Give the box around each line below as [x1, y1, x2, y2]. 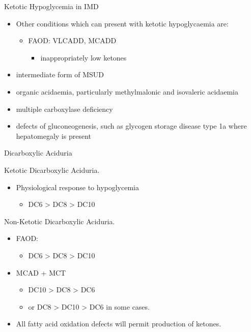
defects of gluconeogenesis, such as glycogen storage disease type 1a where [16, 120, 247, 131]
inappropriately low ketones [40, 52, 127, 63]
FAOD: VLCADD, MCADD [28, 35, 117, 46]
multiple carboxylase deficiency [16, 103, 113, 114]
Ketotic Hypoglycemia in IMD [4, 1, 99, 11]
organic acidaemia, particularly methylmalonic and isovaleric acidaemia [16, 86, 238, 97]
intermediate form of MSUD [16, 69, 104, 80]
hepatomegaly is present [16, 130, 91, 141]
